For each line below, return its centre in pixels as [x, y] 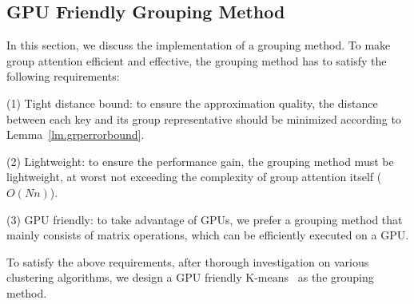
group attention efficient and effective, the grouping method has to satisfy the [197, 60]
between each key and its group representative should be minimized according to [204, 118]
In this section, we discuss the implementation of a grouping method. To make [199, 45]
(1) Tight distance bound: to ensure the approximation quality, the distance [192, 103]
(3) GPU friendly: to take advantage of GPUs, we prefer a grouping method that [205, 219]
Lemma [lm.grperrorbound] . [76, 134]
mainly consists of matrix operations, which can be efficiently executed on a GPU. [208, 235]
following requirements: [63, 76]
